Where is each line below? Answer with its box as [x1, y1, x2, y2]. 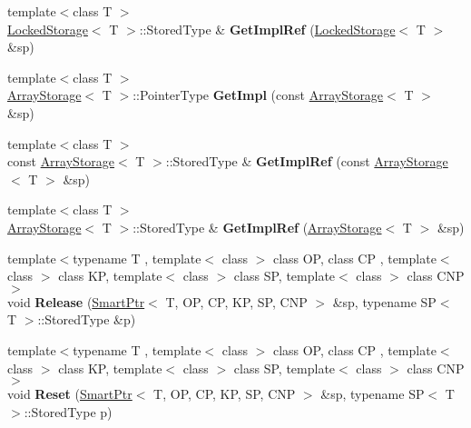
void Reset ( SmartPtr [7, 384, 132, 403]
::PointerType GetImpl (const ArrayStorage [132, 85, 384, 105]
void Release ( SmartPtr [7, 292, 145, 311]
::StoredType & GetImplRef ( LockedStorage [139, 19, 396, 38]
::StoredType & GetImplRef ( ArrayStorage [132, 217, 382, 236]
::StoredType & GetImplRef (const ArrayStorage [165, 152, 448, 171]
